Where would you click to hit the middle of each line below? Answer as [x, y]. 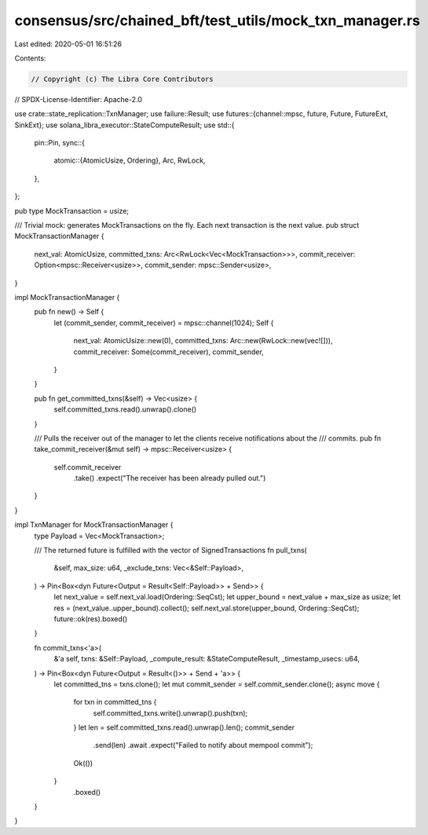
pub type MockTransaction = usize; [72, 211]
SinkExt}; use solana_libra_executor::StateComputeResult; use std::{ [124, 125]
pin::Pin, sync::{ [60, 143]
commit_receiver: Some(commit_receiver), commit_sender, [169, 352]
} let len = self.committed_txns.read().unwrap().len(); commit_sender [184, 727]
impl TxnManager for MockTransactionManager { [94, 525]
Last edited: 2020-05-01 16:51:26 [68, 44]
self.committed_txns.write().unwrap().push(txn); [170, 713]
